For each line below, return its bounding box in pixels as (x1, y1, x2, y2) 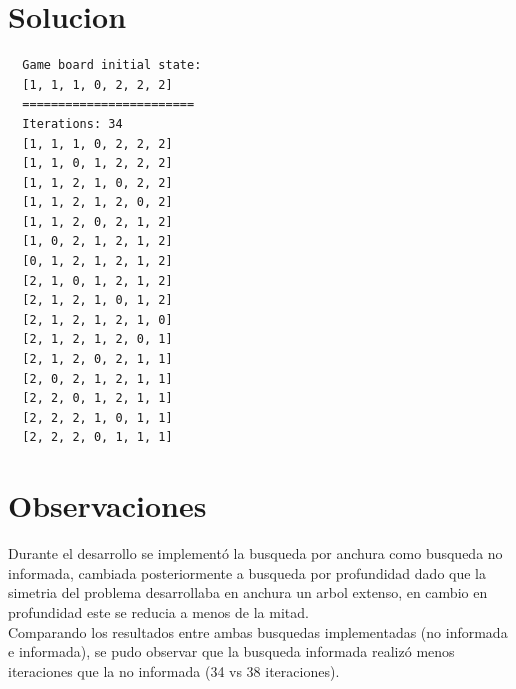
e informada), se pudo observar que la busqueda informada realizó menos (8, 641, 455, 662)
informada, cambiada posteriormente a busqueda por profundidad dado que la (8, 562, 486, 583)
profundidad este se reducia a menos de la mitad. (8, 601, 309, 622)
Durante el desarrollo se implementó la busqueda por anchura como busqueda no (8, 543, 503, 564)
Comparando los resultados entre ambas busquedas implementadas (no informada (8, 621, 508, 642)
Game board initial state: (22, 58, 202, 73)
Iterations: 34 (22, 116, 123, 131)
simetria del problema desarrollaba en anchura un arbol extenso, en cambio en (8, 582, 488, 603)
